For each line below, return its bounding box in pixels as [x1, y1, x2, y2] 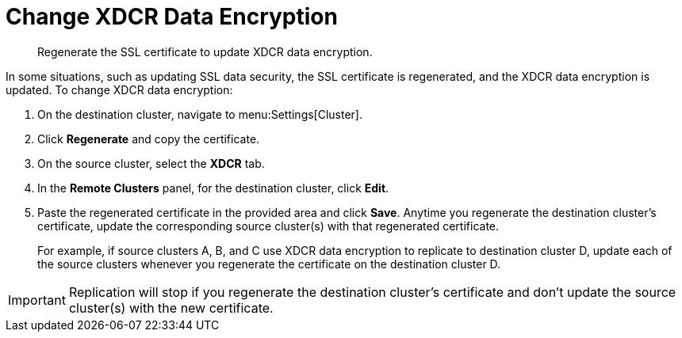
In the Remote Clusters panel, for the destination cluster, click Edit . [37, 180, 389, 195]
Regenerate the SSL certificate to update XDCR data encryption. [37, 44, 373, 59]
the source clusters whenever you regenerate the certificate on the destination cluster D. [37, 256, 501, 271]
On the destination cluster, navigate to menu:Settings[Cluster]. [37, 107, 363, 121]
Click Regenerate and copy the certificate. [37, 131, 260, 146]
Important [8, 291, 66, 308]
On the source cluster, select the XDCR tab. [37, 156, 265, 170]
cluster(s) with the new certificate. [68, 299, 274, 316]
